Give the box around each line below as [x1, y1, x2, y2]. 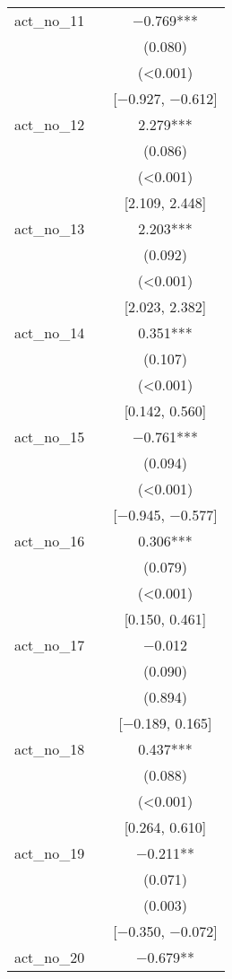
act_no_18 [14, 739, 85, 759]
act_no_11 [14, 10, 85, 31]
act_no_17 [14, 634, 85, 655]
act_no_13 [14, 218, 85, 239]
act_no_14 [14, 322, 85, 343]
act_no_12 [14, 114, 85, 135]
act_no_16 [14, 530, 85, 551]
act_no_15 [14, 426, 85, 447]
